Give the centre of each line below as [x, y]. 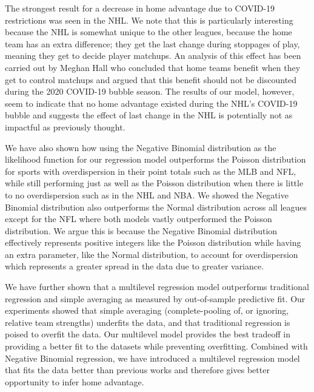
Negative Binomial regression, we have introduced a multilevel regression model [152, 358]
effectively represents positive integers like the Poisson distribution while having [153, 242]
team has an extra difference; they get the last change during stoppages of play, [152, 43]
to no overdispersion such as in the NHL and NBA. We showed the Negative [147, 194]
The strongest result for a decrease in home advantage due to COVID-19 [140, 8]
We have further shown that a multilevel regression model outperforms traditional [157, 287]
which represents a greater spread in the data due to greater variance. [135, 266]
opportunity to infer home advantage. [75, 381]
